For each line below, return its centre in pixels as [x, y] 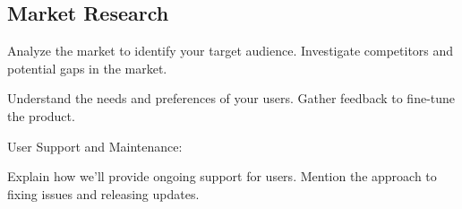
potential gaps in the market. [87, 68]
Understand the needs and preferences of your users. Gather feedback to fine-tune [231, 98]
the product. [41, 115]
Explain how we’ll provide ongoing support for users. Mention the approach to [222, 176]
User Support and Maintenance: [95, 146]
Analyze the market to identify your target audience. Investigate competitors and [231, 51]
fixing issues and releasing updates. [103, 193]
